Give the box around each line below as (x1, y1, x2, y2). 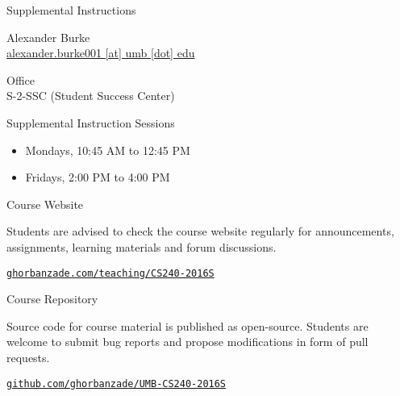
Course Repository (6, 290, 98, 307)
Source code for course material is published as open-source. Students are (6, 317, 369, 334)
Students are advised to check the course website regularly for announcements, (6, 223, 394, 240)
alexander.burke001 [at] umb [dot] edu (6, 44, 195, 61)
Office (6, 71, 35, 88)
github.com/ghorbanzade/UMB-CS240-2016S (6, 377, 227, 390)
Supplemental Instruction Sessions (6, 114, 175, 131)
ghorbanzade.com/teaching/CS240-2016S (6, 267, 215, 279)
